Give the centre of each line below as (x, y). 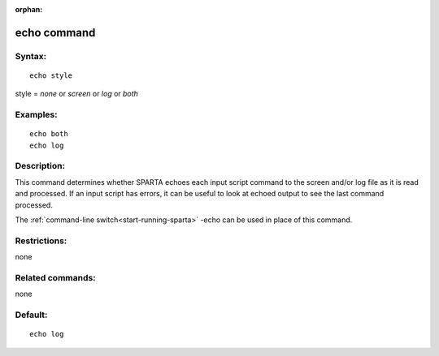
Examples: (36, 115)
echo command (55, 32)
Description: (40, 166)
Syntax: (31, 56)
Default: (31, 315)
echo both (49, 134)
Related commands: (56, 277)
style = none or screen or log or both (76, 94)
